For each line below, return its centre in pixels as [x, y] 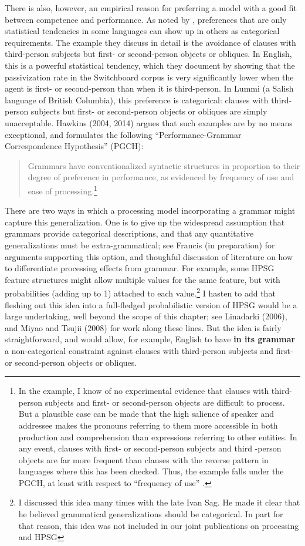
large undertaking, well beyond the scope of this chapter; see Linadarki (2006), [146, 316]
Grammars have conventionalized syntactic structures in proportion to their [164, 165]
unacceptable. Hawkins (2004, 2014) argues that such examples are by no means [149, 122]
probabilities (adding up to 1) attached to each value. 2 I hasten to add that [140, 292]
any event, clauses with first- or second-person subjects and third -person [150, 448]
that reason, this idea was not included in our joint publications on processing [159, 525]
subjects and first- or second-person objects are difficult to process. [165, 402]
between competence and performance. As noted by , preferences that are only [146, 19]
